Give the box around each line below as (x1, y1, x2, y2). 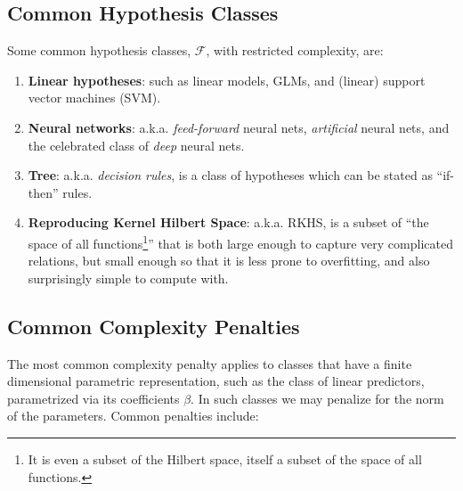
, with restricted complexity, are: (206, 41, 384, 60)
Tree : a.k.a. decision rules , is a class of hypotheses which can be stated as (28, 166, 433, 184)
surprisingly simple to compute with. (28, 268, 229, 287)
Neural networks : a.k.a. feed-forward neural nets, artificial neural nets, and (28, 118, 450, 136)
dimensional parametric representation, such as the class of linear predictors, (7, 372, 425, 390)
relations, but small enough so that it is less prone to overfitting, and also (28, 251, 430, 270)
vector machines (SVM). (28, 88, 161, 107)
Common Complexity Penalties (7, 312, 300, 340)
